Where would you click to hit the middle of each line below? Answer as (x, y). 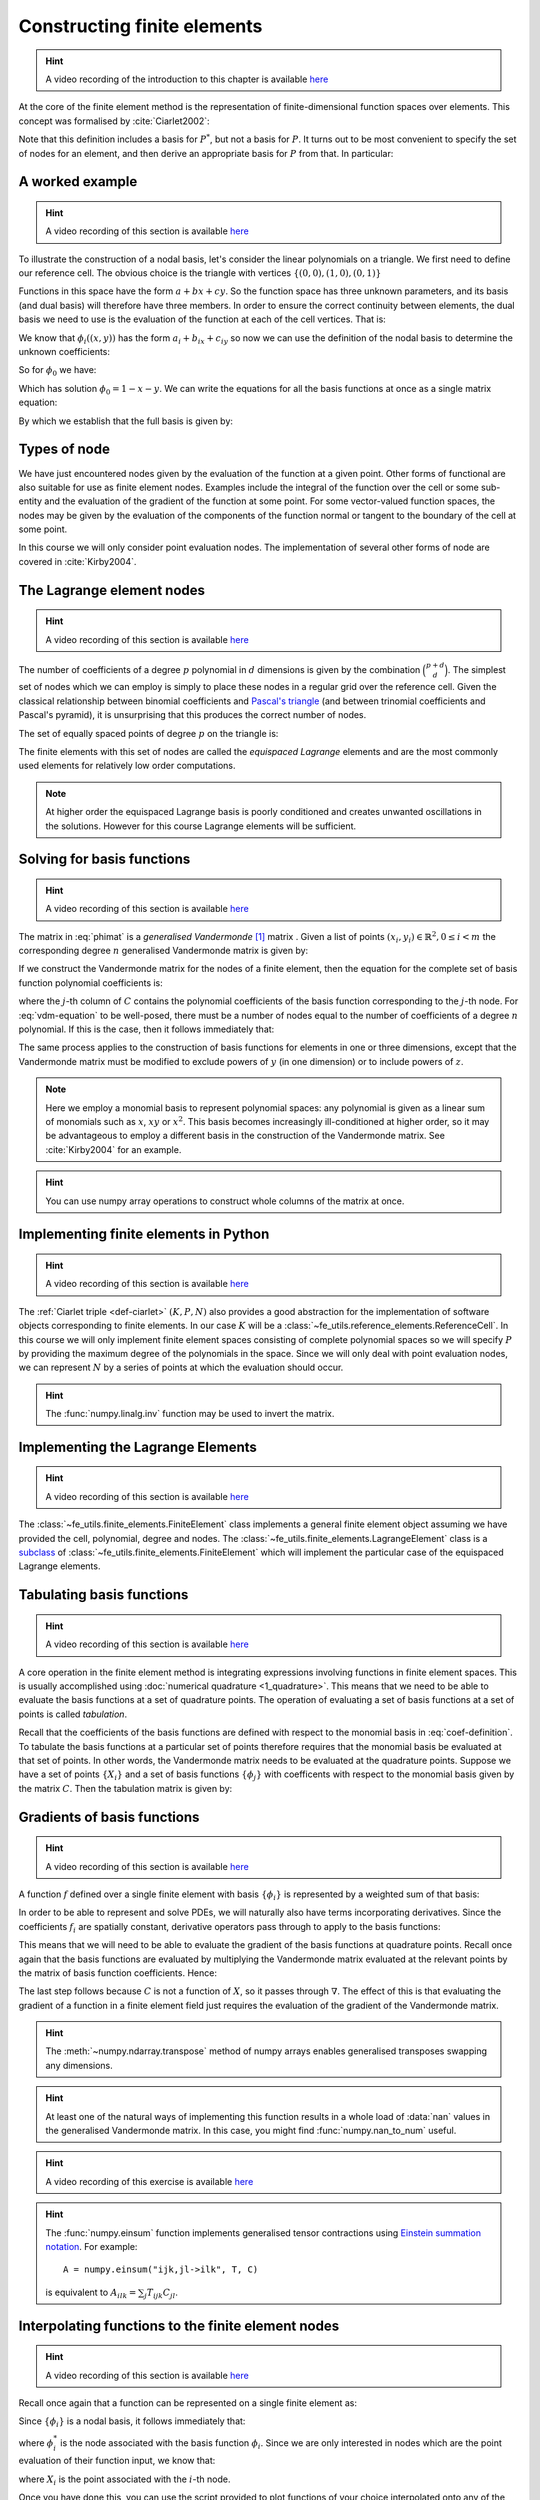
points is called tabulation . (73, 1714)
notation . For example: (91, 2246)
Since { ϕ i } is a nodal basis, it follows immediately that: (132, 2422)
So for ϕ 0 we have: (57, 371)
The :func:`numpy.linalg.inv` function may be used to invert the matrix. (190, 1414)
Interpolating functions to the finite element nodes (179, 2325)
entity (30, 501)
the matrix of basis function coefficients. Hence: (117, 1972)
